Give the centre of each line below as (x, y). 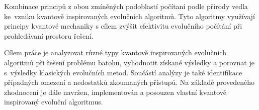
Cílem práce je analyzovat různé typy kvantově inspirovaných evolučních (115, 52)
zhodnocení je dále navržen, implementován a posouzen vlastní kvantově (115, 92)
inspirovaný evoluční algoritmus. (54, 102)
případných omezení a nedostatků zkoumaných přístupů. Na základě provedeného (129, 82)
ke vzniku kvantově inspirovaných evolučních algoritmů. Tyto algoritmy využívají (129, 16)
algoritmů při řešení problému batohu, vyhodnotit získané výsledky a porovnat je (129, 62)
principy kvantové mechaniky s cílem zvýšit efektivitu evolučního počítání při (123, 26)
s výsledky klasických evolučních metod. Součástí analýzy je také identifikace (123, 72)
